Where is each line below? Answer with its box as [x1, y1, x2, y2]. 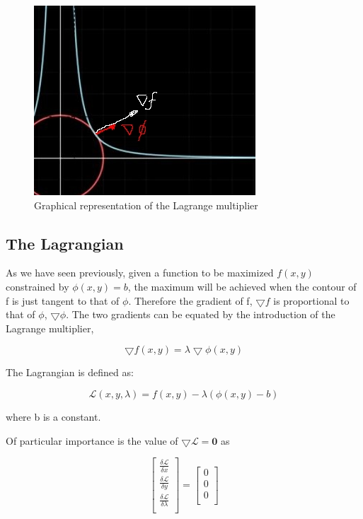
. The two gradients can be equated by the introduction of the [66, 307, 335, 322]
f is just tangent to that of [6, 293, 120, 308]
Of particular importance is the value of [6, 433, 178, 448]
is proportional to [273, 293, 350, 308]
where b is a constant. [6, 409, 101, 424]
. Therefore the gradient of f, [128, 293, 253, 308]
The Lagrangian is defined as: [6, 365, 134, 380]
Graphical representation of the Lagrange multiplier [34, 197, 258, 212]
